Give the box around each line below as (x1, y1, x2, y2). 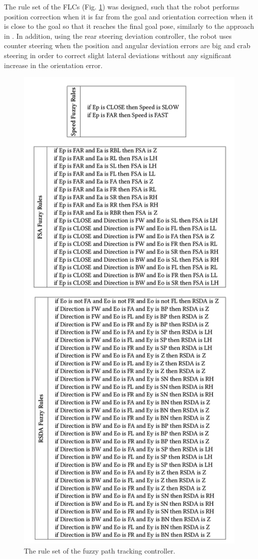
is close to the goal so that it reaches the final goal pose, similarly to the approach (4, 21, 254, 31)
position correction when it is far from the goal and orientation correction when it (4, 11, 254, 21)
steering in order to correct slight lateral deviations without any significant (4, 50, 232, 60)
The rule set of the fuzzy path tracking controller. (24, 545, 175, 556)
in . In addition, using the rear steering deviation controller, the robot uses (4, 30, 232, 41)
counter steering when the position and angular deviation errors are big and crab (4, 40, 251, 51)
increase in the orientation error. (4, 60, 103, 70)
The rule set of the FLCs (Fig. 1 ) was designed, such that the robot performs (4, 1, 240, 11)
